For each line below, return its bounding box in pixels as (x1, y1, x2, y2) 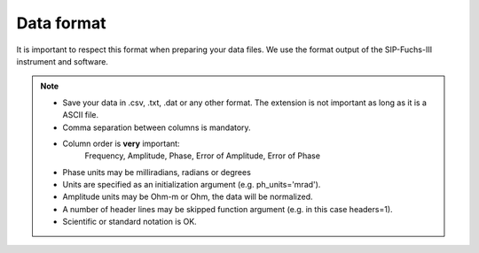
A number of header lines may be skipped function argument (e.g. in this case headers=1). (62, 203, 394, 214)
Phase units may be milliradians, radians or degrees (62, 166, 252, 177)
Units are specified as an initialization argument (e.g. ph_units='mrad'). (62, 180, 321, 190)
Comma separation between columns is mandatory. (62, 122, 252, 133)
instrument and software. (16, 56, 108, 66)
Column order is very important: (62, 138, 181, 149)
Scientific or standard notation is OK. (62, 217, 197, 227)
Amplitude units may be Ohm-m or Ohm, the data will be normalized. (62, 191, 314, 203)
